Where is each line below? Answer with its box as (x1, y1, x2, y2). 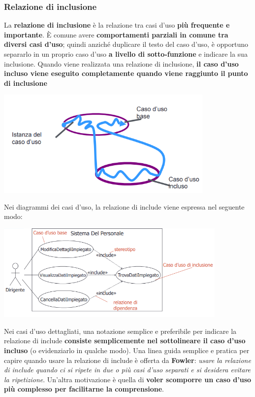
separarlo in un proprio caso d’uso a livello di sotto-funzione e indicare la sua (4, 49, 248, 59)
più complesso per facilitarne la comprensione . (4, 384, 164, 394)
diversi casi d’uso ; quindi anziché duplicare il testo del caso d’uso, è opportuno (4, 39, 248, 49)
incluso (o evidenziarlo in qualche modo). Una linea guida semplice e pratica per (4, 345, 250, 355)
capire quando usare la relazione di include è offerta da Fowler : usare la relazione (4, 355, 251, 365)
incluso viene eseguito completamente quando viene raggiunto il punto (4, 68, 248, 78)
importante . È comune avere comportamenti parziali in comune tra (4, 29, 228, 39)
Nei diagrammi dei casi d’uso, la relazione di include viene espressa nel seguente (4, 201, 245, 212)
